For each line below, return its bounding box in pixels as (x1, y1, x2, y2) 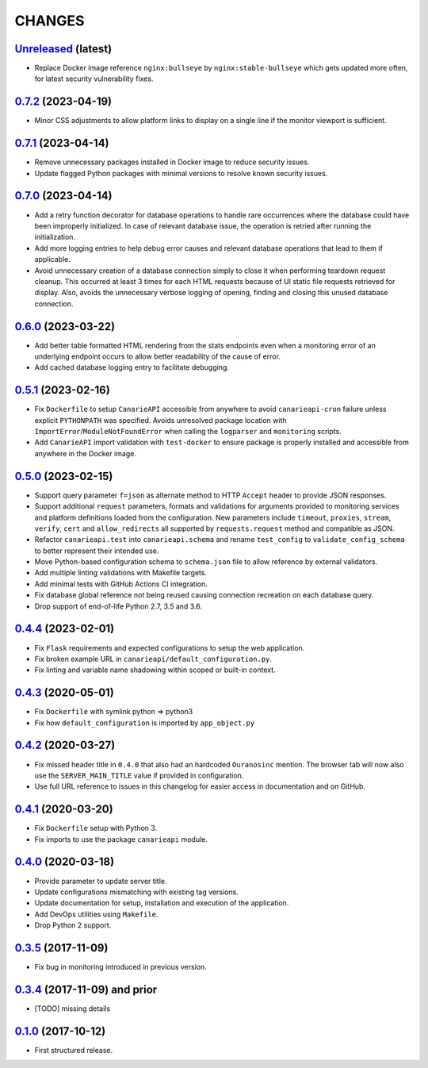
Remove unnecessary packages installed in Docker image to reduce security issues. (34, 157, 310, 167)
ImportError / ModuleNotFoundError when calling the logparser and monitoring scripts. (34, 427, 342, 436)
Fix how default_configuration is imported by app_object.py (34, 718, 255, 728)
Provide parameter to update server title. (34, 876, 167, 886)
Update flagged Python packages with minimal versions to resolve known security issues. (34, 168, 328, 178)
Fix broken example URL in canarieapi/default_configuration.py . (34, 654, 273, 663)
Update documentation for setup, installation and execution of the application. (34, 898, 289, 908)
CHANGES (14, 12, 85, 29)
